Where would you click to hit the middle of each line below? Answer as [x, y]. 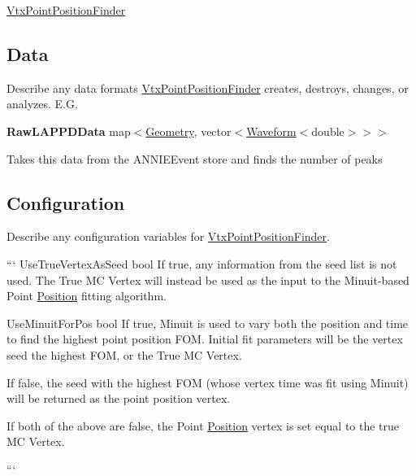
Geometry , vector [188, 131]
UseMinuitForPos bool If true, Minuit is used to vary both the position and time [208, 323]
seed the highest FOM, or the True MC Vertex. [124, 354]
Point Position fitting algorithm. [87, 296]
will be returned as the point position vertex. [119, 398]
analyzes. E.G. [42, 104]
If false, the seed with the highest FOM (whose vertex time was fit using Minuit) [208, 382]
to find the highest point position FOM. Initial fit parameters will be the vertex [205, 339]
